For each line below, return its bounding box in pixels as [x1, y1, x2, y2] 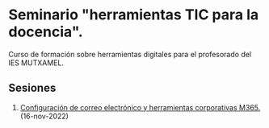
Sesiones [8, 81, 57, 95]
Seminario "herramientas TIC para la [8, 6, 259, 24]
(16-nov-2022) [19, 111, 69, 121]
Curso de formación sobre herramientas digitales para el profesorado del [8, 49, 252, 59]
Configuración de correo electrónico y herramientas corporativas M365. [19, 102, 261, 112]
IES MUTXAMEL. [8, 58, 65, 68]
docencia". [8, 23, 83, 41]
